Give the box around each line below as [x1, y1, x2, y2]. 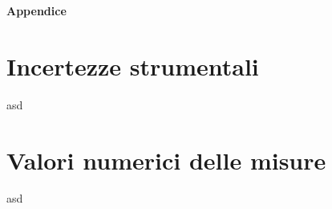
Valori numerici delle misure [6, 143, 326, 176]
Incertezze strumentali [6, 49, 259, 82]
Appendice [6, 2, 67, 18]
